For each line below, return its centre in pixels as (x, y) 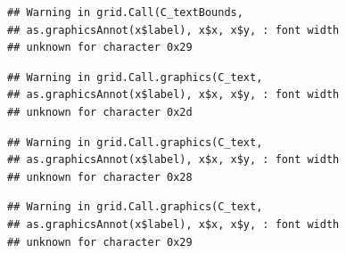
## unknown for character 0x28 (100, 177)
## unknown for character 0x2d (100, 112)
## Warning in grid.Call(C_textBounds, (125, 12)
